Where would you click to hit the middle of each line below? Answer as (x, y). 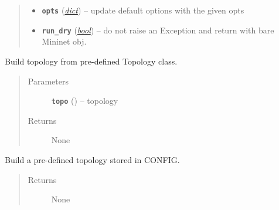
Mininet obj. (64, 41)
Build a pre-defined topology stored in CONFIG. (92, 159)
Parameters (48, 81)
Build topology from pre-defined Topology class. (91, 61)
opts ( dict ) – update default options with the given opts (143, 10)
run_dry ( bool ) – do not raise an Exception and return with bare (158, 30)
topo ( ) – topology (85, 101)
